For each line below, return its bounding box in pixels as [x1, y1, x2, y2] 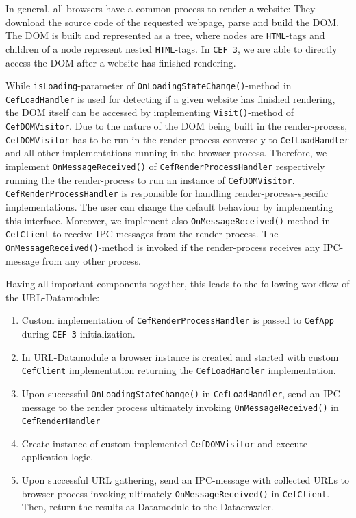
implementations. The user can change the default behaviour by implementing [5, 199, 333, 213]
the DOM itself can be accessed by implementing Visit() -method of [5, 105, 294, 119]
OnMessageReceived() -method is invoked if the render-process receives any [5, 239, 320, 254]
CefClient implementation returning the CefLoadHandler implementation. [21, 363, 336, 377]
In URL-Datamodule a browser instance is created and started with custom [21, 349, 339, 364]
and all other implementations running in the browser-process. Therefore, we [5, 145, 327, 160]
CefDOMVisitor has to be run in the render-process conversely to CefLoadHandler [5, 132, 349, 146]
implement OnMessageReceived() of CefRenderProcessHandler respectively [5, 158, 325, 173]
